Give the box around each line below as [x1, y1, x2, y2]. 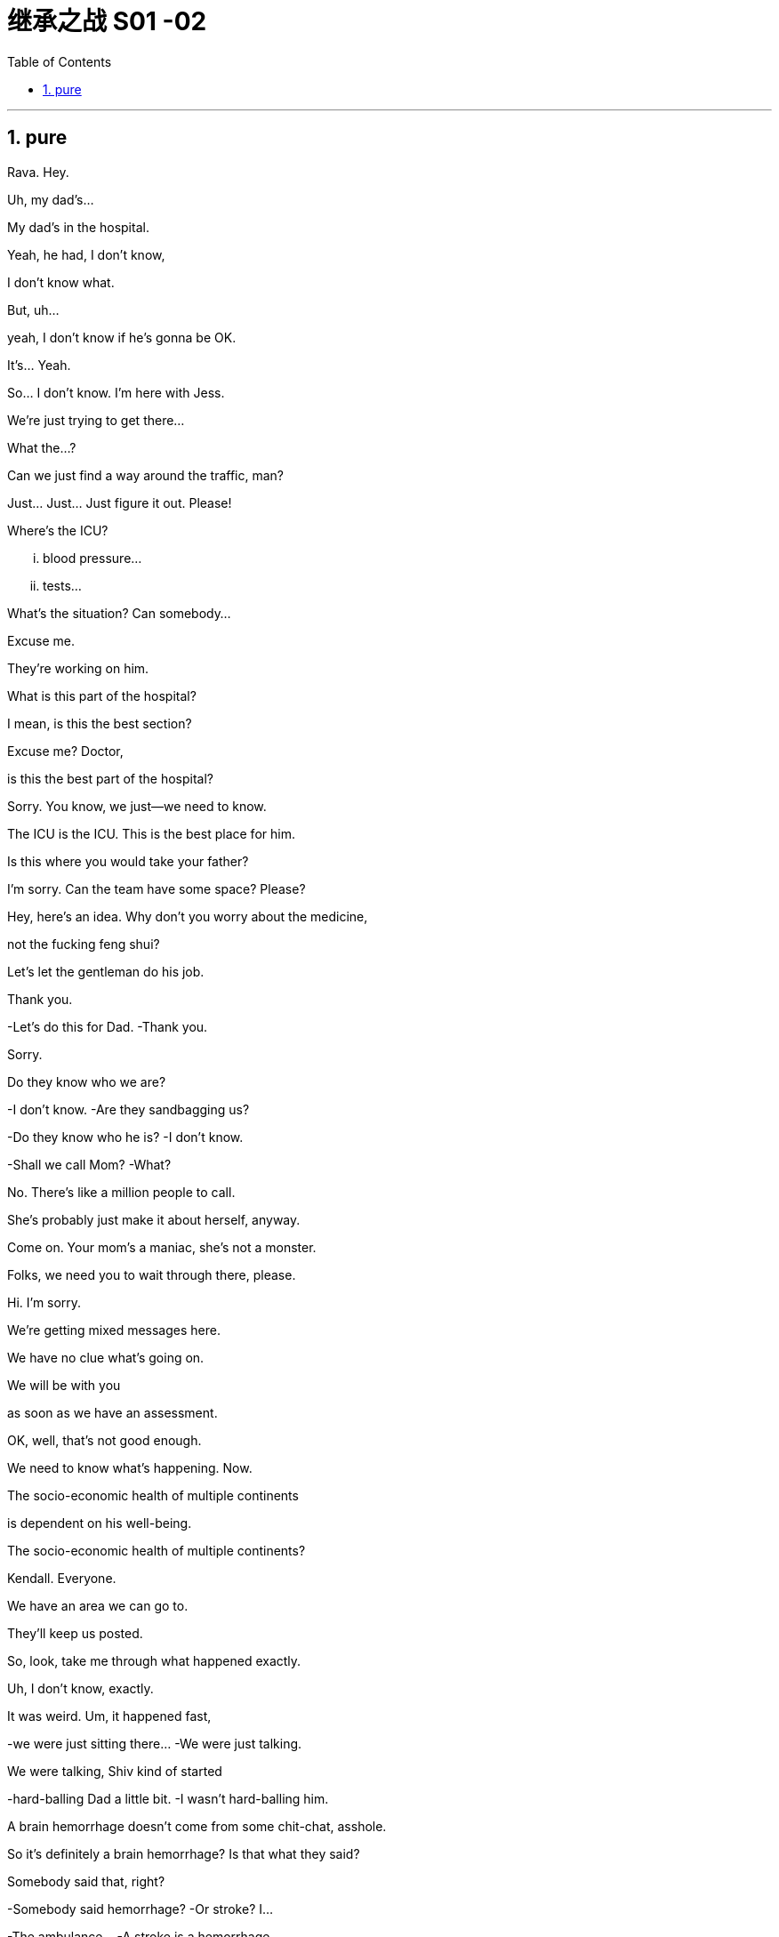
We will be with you [7, 1377, 121, 1393]
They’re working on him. [7, 660, 149, 676]
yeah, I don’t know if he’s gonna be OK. [7, 329, 237, 345]
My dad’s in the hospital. [7, 219, 149, 235]
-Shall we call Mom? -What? [7, 1156, 172, 1172]
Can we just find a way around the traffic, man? [7, 467, 285, 483]
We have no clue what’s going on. [7, 1349, 205, 1365]
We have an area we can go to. [7, 1597, 189, 1613]
